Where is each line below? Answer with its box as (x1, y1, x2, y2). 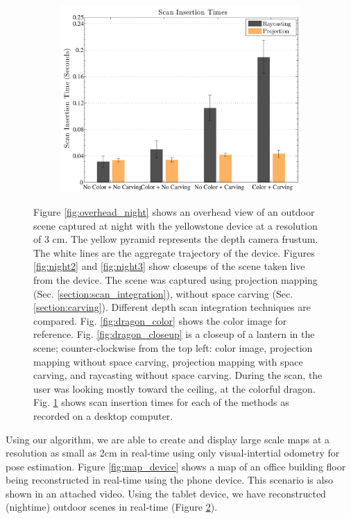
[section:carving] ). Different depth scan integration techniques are (33, 300, 311, 314)
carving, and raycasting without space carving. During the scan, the (33, 368, 323, 382)
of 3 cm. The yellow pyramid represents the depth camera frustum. (33, 232, 318, 246)
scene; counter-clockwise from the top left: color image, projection (33, 340, 313, 355)
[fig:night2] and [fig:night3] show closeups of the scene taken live (33, 259, 305, 273)
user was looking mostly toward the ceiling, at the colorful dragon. (33, 381, 316, 395)
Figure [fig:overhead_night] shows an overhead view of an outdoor (33, 205, 315, 219)
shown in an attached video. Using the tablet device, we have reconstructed (6, 486, 326, 500)
